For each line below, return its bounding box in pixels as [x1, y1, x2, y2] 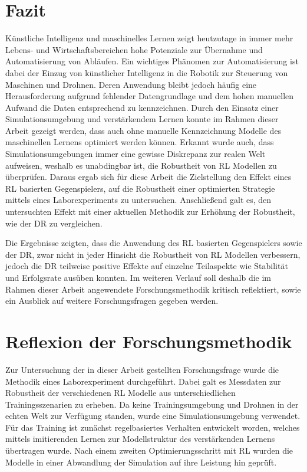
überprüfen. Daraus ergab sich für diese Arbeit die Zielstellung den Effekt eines [5, 171, 292, 183]
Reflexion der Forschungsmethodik [5, 329, 292, 353]
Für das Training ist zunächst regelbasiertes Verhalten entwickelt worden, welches [5, 421, 300, 433]
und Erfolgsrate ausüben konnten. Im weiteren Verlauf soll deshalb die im [5, 271, 272, 283]
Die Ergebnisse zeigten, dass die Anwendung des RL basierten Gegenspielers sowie [5, 237, 302, 249]
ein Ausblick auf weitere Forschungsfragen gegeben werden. [5, 294, 219, 307]
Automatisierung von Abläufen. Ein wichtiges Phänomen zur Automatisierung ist [5, 55, 299, 67]
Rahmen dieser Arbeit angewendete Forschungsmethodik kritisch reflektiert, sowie [5, 283, 301, 295]
